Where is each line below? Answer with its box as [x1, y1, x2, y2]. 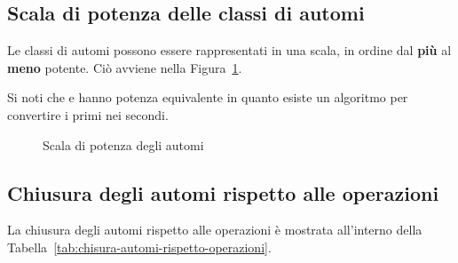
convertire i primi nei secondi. [7, 105, 169, 124]
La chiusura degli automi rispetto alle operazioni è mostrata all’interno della [7, 220, 422, 239]
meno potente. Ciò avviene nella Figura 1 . [7, 58, 242, 76]
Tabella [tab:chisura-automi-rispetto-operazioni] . [7, 237, 272, 256]
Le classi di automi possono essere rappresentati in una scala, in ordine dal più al [7, 41, 452, 60]
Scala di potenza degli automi [43, 135, 204, 154]
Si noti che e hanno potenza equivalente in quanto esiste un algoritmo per [7, 88, 408, 107]
